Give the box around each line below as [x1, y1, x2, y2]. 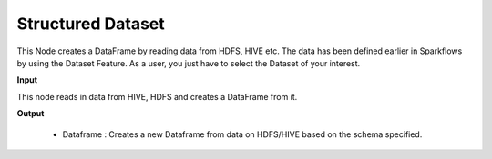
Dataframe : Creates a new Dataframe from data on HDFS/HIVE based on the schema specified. [62, 128, 423, 140]
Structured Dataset [16, 14, 165, 34]
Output [16, 108, 45, 119]
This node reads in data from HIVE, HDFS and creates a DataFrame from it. [16, 91, 298, 102]
